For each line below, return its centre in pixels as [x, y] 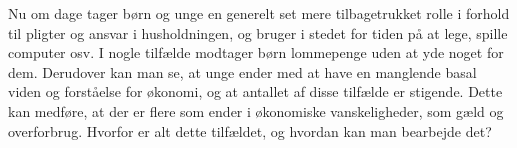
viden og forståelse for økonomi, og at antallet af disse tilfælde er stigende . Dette [255, 91]
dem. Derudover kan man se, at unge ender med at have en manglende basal [242, 71]
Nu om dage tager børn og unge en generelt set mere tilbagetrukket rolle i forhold [259, 13]
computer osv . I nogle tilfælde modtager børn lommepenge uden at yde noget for [256, 52]
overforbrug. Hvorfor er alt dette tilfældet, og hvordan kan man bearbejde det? [250, 130]
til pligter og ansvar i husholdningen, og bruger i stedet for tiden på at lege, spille [258, 32]
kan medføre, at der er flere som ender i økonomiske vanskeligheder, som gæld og [256, 110]
